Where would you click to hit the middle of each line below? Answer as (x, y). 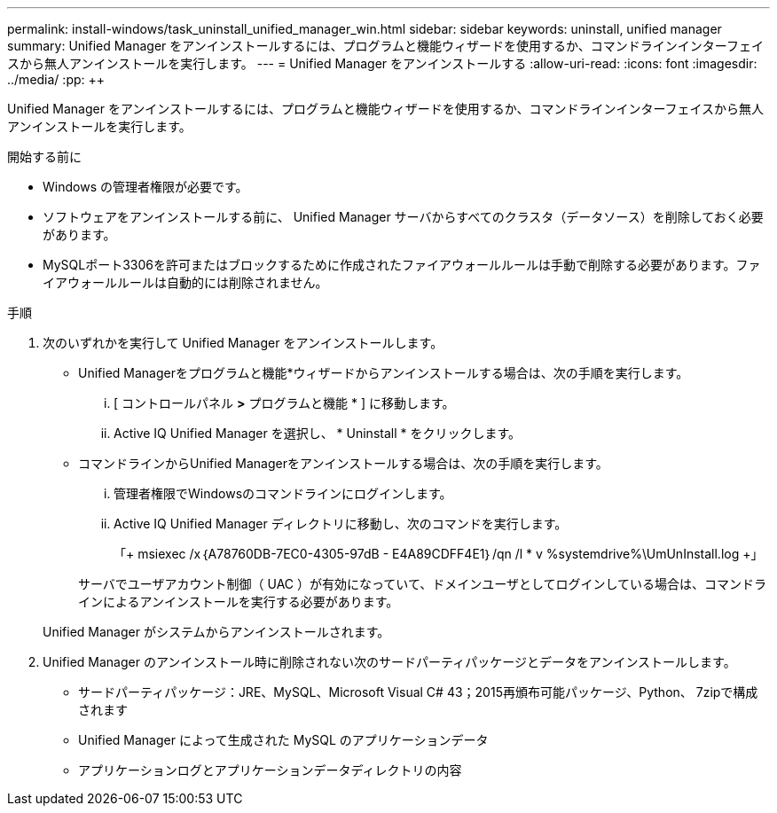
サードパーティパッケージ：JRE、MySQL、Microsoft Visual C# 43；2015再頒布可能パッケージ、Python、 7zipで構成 (418, 692)
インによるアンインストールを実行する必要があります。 (239, 602)
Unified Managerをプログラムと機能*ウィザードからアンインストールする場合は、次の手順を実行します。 (384, 373)
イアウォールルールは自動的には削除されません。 (185, 282)
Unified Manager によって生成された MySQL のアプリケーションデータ (283, 740)
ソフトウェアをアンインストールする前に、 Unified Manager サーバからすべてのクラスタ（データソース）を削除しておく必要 (403, 217)
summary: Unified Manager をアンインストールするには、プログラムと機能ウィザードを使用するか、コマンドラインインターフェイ (385, 46)
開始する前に (44, 156)
